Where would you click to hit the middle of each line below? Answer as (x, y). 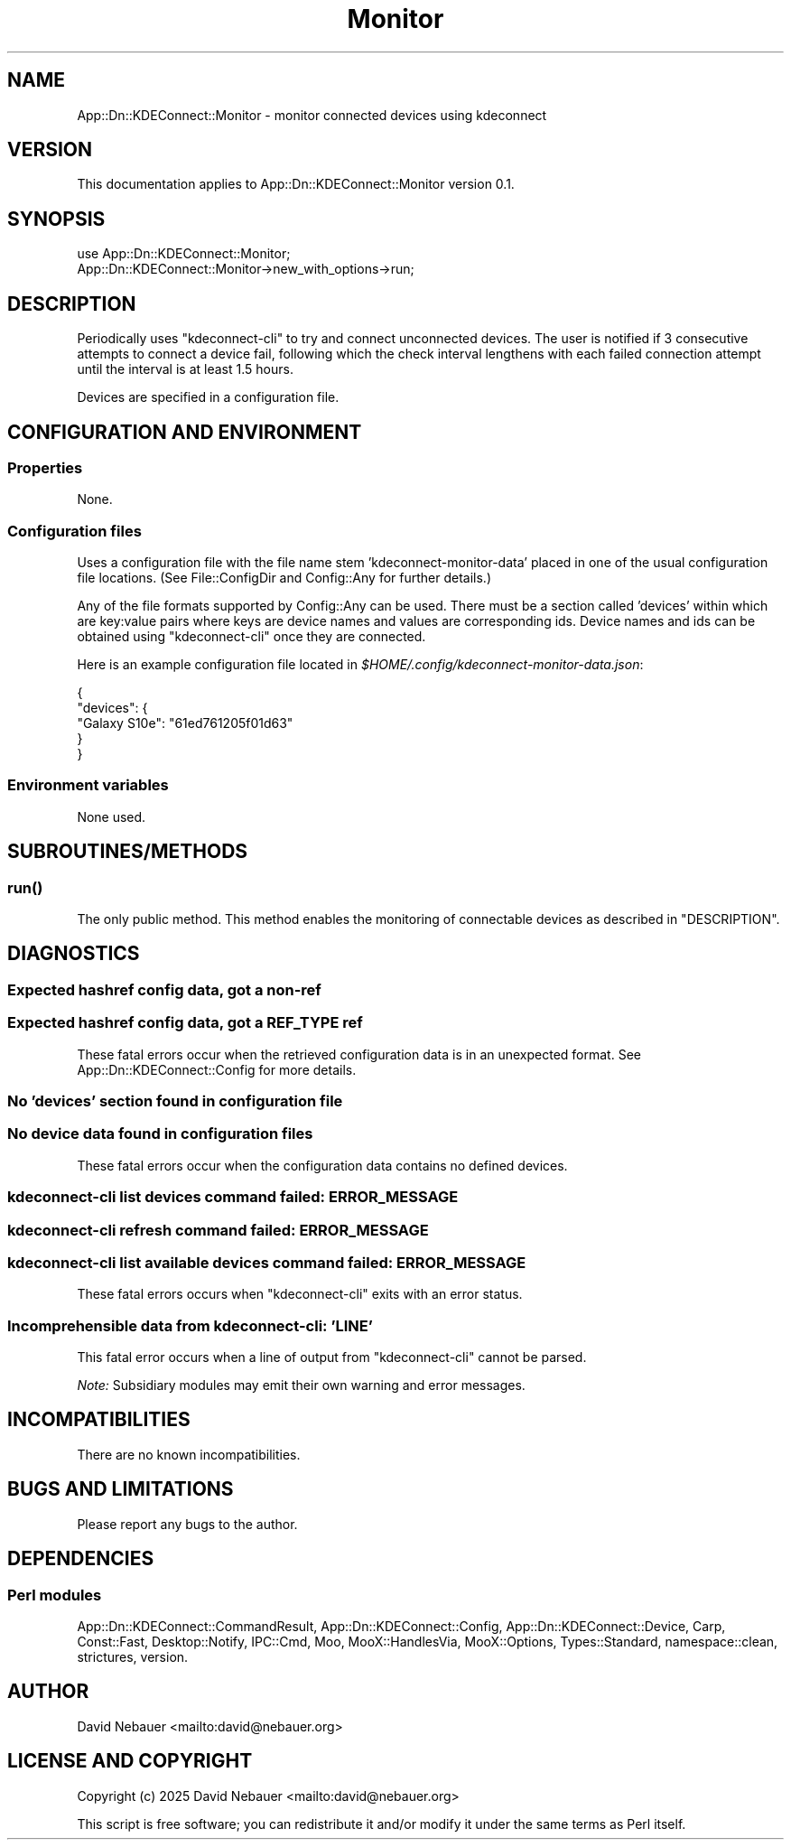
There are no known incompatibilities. (189, 1454)
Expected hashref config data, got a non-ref (164, 989)
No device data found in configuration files (160, 1134)
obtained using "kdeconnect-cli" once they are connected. (251, 637)
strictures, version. (133, 1656)
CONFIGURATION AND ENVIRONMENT (185, 432)
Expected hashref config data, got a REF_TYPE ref (185, 1023)
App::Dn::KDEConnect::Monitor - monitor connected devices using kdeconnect (312, 115)
